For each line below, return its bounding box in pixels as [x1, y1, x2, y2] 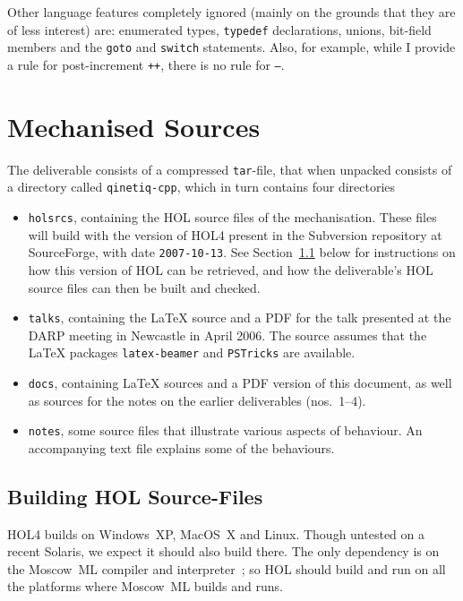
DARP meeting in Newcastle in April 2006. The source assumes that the [28, 325, 427, 344]
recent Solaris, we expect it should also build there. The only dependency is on [7, 542, 440, 561]
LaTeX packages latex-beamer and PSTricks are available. [28, 343, 356, 362]
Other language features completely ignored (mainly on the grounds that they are [7, 3, 456, 21]
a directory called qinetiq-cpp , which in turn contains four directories [7, 177, 396, 196]
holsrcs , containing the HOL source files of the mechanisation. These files [28, 208, 437, 226]
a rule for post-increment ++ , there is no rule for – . [7, 55, 285, 73]
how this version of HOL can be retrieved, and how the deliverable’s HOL [28, 260, 433, 279]
